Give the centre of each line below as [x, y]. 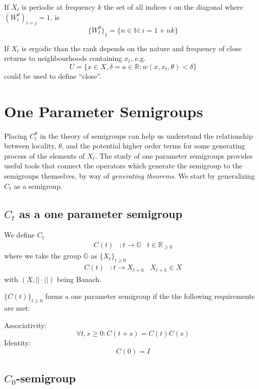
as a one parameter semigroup [101, 213]
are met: [17, 308]
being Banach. [79, 279]
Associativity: [25, 325]
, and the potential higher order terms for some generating [153, 146]
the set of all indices [135, 7]
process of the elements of [45, 155]
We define [19, 235]
